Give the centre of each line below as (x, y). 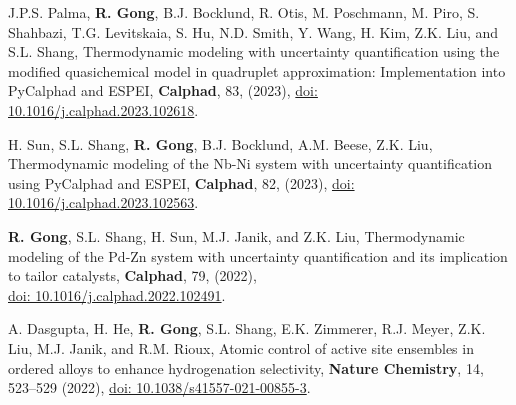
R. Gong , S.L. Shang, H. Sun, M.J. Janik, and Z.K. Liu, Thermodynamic (236, 235)
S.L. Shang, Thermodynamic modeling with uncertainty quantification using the (254, 51)
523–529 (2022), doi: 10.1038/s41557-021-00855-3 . (159, 387)
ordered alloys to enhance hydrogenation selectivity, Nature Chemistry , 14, (246, 367)
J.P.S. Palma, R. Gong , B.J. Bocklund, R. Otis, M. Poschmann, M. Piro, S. (244, 12)
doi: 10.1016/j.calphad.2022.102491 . (117, 294)
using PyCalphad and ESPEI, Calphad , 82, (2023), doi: (181, 182)
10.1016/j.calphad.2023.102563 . (103, 202)
